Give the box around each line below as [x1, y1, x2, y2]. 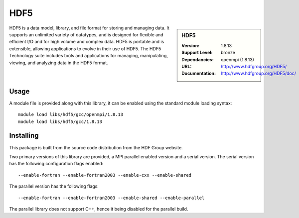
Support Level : [181, 50, 213, 56]
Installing [9, 131, 39, 140]
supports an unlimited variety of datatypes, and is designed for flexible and [9, 31, 164, 37]
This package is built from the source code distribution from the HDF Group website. [9, 144, 183, 150]
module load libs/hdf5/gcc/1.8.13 [18, 118, 102, 124]
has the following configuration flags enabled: [9, 161, 104, 167]
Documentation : [181, 70, 216, 77]
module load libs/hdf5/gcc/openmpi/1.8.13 [18, 112, 124, 117]
